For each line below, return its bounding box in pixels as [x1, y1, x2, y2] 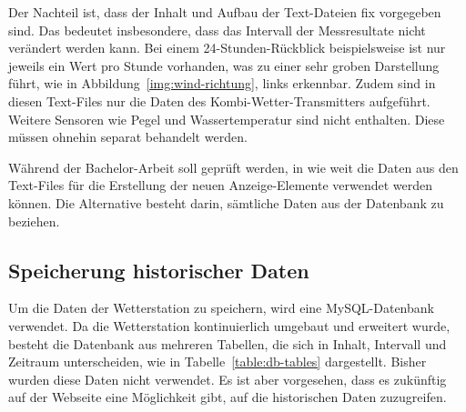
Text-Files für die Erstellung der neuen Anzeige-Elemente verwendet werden [8, 176, 433, 195]
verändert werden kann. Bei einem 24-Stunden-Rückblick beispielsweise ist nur [8, 38, 446, 57]
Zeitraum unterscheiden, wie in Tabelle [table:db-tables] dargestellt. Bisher [8, 352, 427, 371]
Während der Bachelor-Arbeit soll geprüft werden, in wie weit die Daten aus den [8, 157, 459, 176]
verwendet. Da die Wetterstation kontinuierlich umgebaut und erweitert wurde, [8, 316, 451, 335]
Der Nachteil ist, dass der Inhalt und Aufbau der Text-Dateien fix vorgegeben [8, 3, 441, 21]
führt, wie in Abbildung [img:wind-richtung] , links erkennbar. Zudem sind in [8, 74, 436, 93]
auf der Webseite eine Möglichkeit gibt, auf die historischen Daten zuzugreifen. [8, 387, 447, 407]
